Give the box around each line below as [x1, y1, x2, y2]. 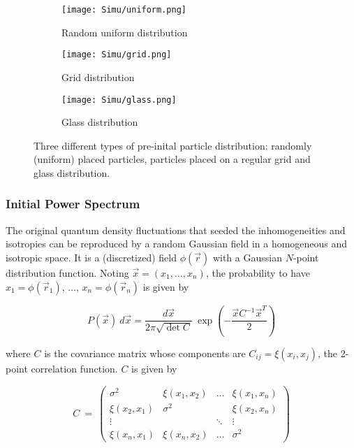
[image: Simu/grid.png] [61, 50, 172, 60]
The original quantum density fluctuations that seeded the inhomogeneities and [6, 222, 346, 237]
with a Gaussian [212, 250, 282, 264]
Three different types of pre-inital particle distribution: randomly [34, 138, 312, 152]
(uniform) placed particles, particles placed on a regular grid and [34, 152, 311, 166]
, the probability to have [205, 265, 310, 280]
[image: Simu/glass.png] [61, 94, 177, 105]
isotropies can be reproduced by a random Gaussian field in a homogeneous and [6, 236, 348, 251]
